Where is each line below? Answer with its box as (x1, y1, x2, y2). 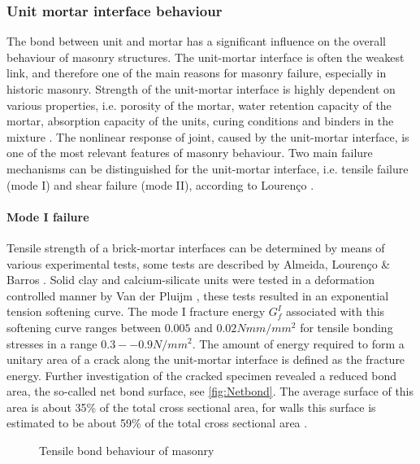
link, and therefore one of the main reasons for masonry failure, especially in (6, 64, 387, 81)
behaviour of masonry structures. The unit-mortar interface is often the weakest (6, 48, 405, 65)
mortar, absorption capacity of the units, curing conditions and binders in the (6, 112, 394, 129)
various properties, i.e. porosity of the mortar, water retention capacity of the (6, 96, 392, 113)
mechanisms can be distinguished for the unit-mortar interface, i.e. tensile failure (6, 160, 409, 177)
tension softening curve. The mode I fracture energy (6, 303, 266, 320)
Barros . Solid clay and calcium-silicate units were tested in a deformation (6, 271, 375, 288)
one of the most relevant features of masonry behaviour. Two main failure (6, 144, 373, 161)
